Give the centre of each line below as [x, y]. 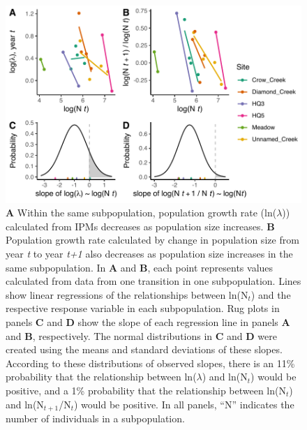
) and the [271, 294]
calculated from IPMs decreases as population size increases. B [140, 226]
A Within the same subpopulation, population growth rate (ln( [141, 213]
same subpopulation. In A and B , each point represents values [140, 267]
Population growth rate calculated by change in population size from [152, 240]
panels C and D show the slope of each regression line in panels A [148, 322]
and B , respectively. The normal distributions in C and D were [141, 335]
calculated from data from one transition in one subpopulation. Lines [153, 281]
